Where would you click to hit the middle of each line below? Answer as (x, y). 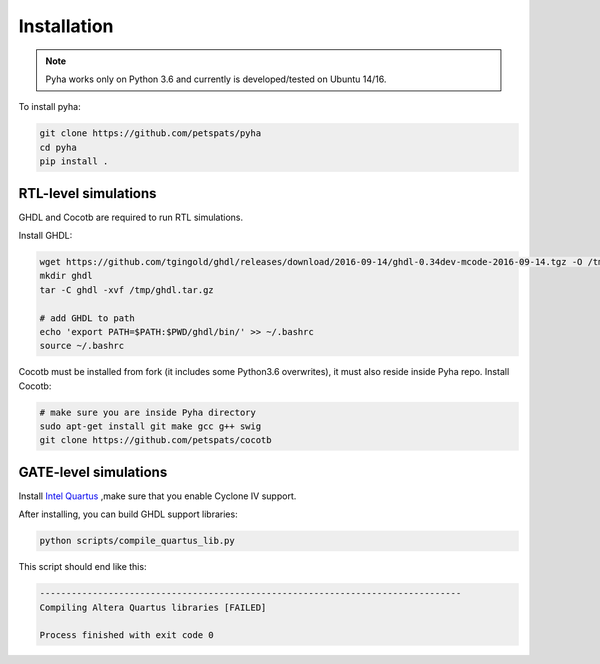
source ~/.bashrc (82, 346)
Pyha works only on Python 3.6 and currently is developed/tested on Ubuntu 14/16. (216, 79)
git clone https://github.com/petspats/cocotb (155, 440)
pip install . (74, 161)
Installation (66, 26)
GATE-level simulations (93, 471)
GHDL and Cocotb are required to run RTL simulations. (131, 217)
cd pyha (58, 147)
